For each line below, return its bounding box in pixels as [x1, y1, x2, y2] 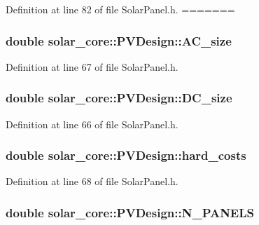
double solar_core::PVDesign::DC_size [6, 89, 232, 107]
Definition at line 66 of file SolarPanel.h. [6, 116, 178, 131]
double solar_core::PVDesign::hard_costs [6, 146, 246, 164]
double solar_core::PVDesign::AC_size [6, 32, 232, 49]
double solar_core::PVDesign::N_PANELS [6, 203, 254, 221]
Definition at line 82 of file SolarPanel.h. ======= [6, 2, 235, 16]
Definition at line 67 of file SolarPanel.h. [6, 59, 178, 74]
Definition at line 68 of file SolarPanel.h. [6, 174, 178, 189]
